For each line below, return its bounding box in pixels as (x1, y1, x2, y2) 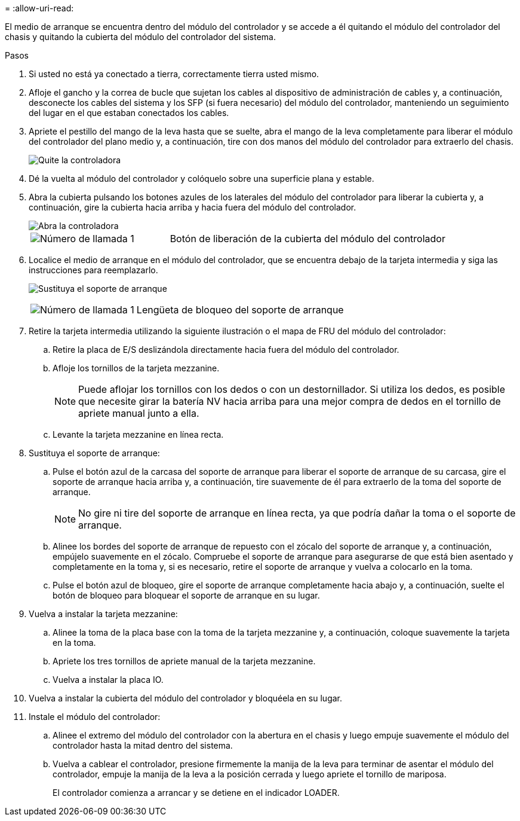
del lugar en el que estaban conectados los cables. (29, 108, 229, 118)
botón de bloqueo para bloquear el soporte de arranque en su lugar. (53, 590, 320, 600)
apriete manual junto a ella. (78, 407, 199, 419)
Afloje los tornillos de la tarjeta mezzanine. (53, 363, 220, 373)
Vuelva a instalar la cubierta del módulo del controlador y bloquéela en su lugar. (29, 693, 343, 703)
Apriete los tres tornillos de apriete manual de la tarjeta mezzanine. (53, 656, 316, 666)
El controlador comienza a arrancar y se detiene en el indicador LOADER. (53, 788, 340, 798)
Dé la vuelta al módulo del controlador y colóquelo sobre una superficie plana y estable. (29, 173, 374, 184)
